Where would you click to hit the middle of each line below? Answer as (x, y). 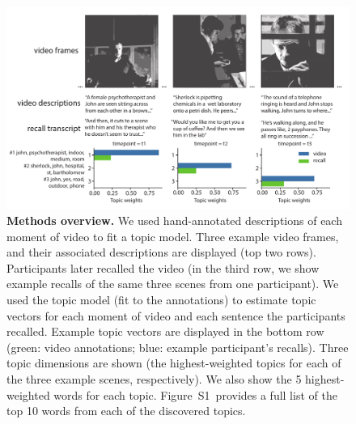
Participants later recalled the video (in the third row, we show (163, 267)
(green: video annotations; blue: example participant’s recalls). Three (178, 347)
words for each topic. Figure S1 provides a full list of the (195, 394)
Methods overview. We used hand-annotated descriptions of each (174, 220)
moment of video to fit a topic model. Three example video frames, (173, 236)
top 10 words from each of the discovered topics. (126, 411)
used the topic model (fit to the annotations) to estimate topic (161, 300)
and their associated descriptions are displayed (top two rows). (161, 252)
